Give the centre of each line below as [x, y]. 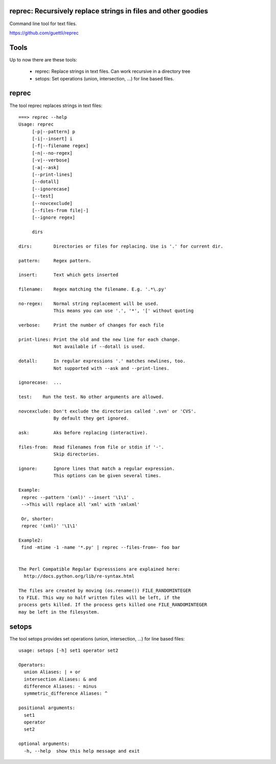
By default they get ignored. [91, 418]
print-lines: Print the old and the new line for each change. [99, 339]
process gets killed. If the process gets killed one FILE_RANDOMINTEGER [113, 605]
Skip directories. [76, 454]
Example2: [31, 540]
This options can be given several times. [107, 476]
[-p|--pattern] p [54, 131]
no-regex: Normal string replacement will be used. [89, 304]
